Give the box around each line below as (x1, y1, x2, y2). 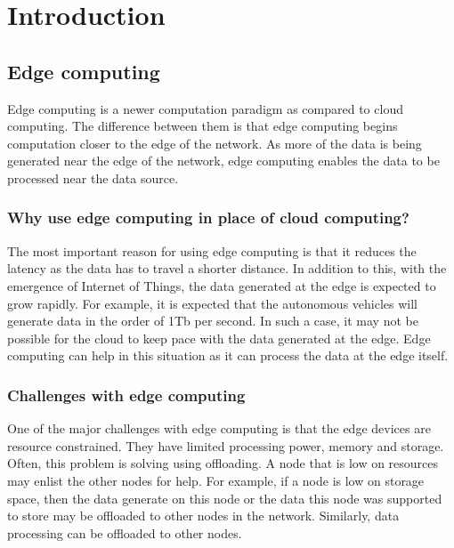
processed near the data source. (7, 168, 179, 187)
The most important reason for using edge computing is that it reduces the (7, 241, 417, 260)
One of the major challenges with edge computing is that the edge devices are (7, 419, 431, 438)
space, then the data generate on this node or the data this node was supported (7, 488, 442, 507)
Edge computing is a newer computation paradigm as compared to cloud (7, 99, 403, 117)
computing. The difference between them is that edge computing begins (7, 117, 398, 135)
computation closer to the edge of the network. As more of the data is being (7, 133, 422, 152)
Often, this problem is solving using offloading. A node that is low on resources (7, 454, 439, 472)
